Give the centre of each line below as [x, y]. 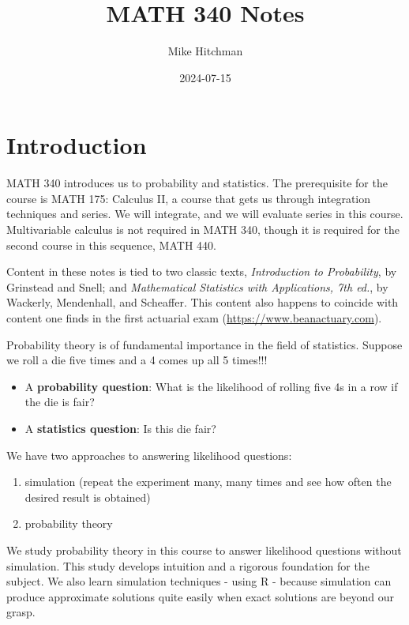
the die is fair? [60, 402]
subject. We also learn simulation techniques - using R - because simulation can [199, 581]
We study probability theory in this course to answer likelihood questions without [204, 550]
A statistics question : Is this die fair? [120, 428]
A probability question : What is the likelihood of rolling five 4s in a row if [211, 386]
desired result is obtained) [88, 497]
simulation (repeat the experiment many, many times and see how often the [208, 482]
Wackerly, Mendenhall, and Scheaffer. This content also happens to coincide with [203, 302]
